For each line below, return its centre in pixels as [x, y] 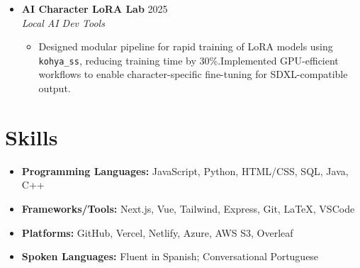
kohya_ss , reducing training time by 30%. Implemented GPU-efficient [189, 60]
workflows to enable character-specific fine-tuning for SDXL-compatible [193, 74]
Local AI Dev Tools [63, 22]
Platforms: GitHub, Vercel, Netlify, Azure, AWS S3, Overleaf [157, 232]
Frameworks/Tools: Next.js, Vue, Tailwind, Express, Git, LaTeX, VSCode [188, 208]
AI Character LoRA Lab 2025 [95, 9]
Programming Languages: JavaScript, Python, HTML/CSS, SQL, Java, [185, 171]
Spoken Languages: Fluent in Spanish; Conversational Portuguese [170, 256]
